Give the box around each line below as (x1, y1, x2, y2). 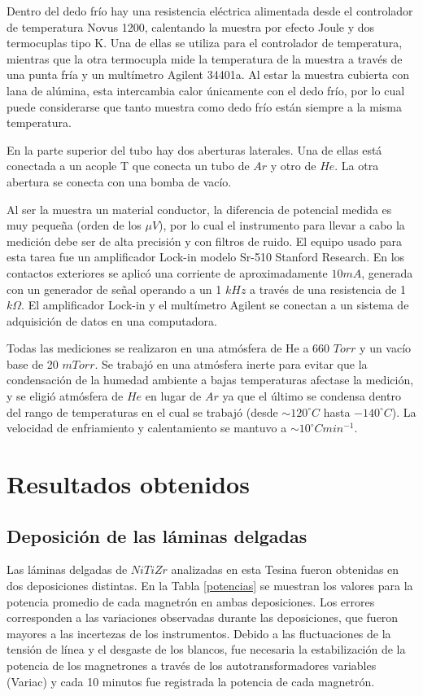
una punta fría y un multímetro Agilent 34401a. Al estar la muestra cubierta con (7, 66, 410, 83)
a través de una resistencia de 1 (250, 280, 407, 297)
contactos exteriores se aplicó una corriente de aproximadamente (7, 264, 328, 281)
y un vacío (360, 339, 412, 357)
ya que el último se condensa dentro (222, 387, 401, 405)
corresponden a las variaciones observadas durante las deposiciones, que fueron (7, 609, 399, 626)
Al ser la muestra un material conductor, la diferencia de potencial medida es (7, 200, 392, 217)
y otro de (270, 157, 316, 174)
